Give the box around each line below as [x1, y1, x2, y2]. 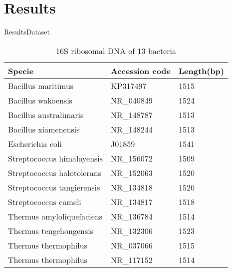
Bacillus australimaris [8, 108, 84, 120]
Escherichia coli [8, 137, 62, 149]
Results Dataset [4, 26, 50, 37]
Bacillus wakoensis [8, 94, 72, 106]
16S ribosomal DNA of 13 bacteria [56, 44, 176, 56]
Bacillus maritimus [8, 79, 74, 91]
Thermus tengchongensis [8, 224, 93, 236]
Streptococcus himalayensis [8, 152, 103, 164]
